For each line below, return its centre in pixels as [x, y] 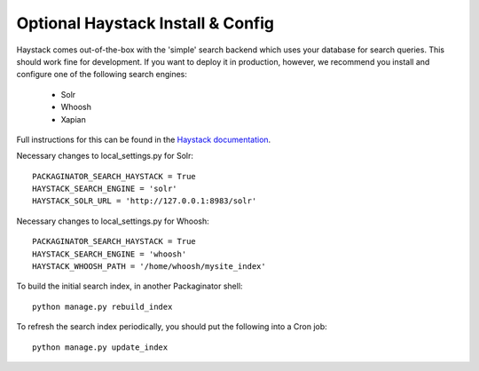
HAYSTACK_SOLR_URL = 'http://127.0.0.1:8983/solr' [145, 201]
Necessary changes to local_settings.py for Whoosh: [113, 221]
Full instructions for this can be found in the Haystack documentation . [144, 139]
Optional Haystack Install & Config [145, 23]
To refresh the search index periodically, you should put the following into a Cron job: [172, 327]
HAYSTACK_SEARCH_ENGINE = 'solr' [105, 189]
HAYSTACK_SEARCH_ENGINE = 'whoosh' [110, 254]
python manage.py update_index [100, 347]
